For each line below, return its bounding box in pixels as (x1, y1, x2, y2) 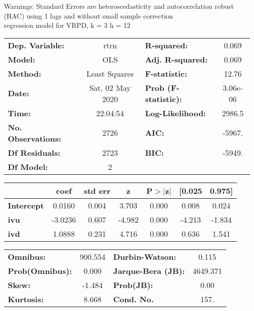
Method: (8, 67, 42, 79)
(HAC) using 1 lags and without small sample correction (4, 10, 173, 21)
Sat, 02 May (89, 82, 131, 93)
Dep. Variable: (8, 39, 64, 51)
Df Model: (8, 161, 48, 172)
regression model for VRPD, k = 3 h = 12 (4, 20, 130, 30)
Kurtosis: (8, 293, 44, 305)
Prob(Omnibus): (8, 265, 72, 276)
